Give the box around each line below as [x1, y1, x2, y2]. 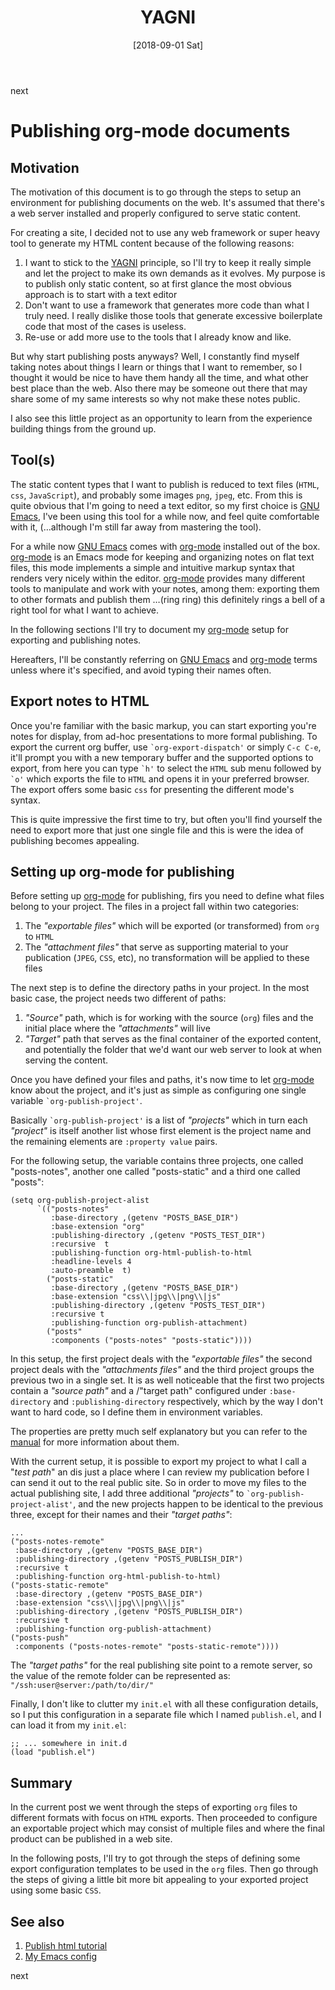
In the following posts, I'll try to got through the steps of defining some [10, 1852, 301, 1865]
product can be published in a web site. [10, 1833, 173, 1845]
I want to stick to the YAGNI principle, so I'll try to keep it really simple [24, 256, 312, 268]
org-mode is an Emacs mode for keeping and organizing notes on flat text [10, 551, 315, 563]
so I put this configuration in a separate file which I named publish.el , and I [10, 1709, 322, 1721]
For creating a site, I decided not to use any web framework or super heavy [10, 226, 321, 238]
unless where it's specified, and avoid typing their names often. [10, 664, 272, 676]
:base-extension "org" [50, 1222, 145, 1232]
